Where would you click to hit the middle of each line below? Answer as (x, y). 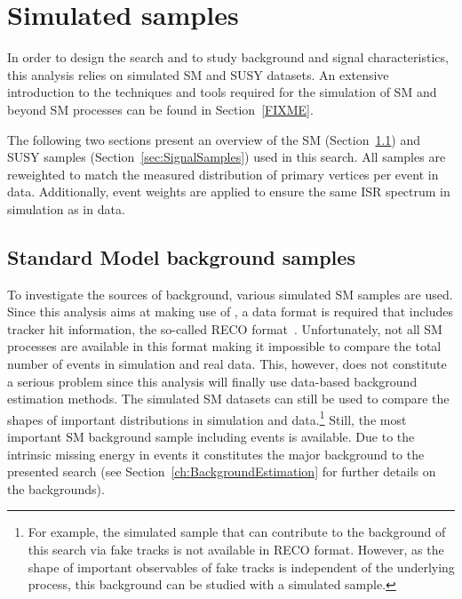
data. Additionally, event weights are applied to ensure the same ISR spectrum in (229, 192)
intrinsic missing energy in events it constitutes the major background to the (216, 454)
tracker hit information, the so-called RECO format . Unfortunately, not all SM (225, 328)
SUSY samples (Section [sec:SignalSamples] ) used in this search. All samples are (227, 157)
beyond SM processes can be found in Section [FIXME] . (160, 109)
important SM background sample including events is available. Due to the (211, 437)
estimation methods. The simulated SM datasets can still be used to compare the (228, 399)
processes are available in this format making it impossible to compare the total (224, 346)
